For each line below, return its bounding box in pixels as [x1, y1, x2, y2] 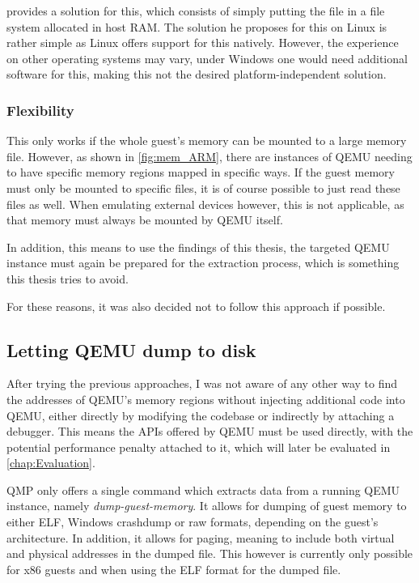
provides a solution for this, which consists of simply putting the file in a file [6, 2, 385, 19]
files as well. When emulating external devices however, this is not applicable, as [6, 195, 404, 212]
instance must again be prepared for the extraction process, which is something [6, 254, 400, 271]
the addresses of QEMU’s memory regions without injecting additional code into [6, 390, 405, 407]
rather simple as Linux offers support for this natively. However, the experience [6, 34, 399, 51]
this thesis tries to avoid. [6, 270, 129, 287]
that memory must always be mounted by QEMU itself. [6, 211, 283, 228]
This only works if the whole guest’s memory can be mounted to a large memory [6, 132, 407, 149]
